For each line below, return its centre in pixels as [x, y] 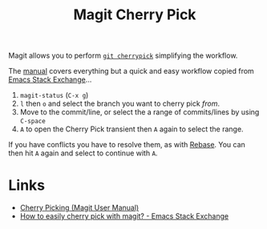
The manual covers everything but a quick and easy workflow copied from [131, 71]
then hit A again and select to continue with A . [83, 153]
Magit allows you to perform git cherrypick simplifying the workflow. [123, 56]
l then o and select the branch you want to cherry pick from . [120, 104]
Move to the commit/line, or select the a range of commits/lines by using [140, 112]
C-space [32, 122]
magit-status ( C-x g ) [54, 95]
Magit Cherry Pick [135, 15]
